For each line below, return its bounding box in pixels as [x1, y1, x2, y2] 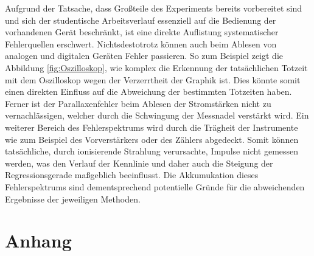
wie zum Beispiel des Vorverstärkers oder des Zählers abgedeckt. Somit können [5, 133, 299, 145]
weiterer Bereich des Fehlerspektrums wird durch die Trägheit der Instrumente [5, 120, 298, 133]
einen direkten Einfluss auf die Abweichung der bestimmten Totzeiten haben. [5, 85, 292, 98]
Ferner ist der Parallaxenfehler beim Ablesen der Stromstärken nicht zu [5, 97, 271, 109]
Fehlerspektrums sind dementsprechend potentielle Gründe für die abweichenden [5, 180, 305, 193]
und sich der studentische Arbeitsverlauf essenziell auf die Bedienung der [5, 13, 276, 26]
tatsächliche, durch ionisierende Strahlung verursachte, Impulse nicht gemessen [5, 145, 299, 157]
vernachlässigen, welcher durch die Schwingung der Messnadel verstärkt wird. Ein [5, 109, 309, 122]
